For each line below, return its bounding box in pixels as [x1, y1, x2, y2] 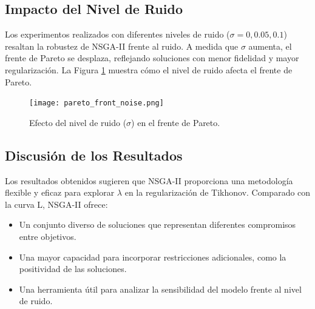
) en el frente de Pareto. [131, 116, 220, 128]
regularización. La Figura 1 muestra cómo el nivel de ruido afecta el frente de [5, 63, 293, 76]
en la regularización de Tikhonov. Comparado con [124, 186, 311, 199]
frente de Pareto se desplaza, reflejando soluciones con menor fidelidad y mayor [5, 51, 299, 64]
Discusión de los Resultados [5, 145, 183, 164]
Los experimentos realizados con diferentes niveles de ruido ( [5, 28, 230, 41]
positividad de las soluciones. [19, 262, 127, 275]
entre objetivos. [19, 230, 76, 242]
